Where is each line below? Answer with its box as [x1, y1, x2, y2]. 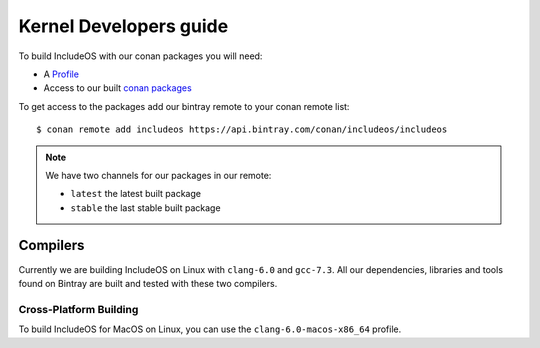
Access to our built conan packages [43, 82, 192, 94]
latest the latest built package [70, 188, 202, 200]
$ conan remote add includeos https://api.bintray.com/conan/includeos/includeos [36, 124, 448, 135]
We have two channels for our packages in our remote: [45, 169, 272, 181]
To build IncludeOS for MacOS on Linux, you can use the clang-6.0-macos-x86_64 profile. [18, 323, 402, 335]
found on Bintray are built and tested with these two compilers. [18, 277, 278, 289]
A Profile [43, 68, 80, 80]
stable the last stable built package [70, 201, 221, 214]
